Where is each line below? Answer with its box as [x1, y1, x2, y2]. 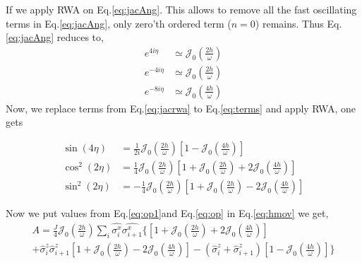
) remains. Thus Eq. [255, 16, 342, 30]
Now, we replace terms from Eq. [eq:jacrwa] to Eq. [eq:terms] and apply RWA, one [6, 100, 356, 115]
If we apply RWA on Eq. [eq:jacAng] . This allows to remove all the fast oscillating [6, 2, 357, 16]
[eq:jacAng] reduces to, [6, 30, 104, 45]
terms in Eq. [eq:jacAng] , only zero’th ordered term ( [6, 16, 231, 30]
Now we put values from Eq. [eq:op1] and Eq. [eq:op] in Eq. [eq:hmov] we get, [6, 206, 329, 221]
